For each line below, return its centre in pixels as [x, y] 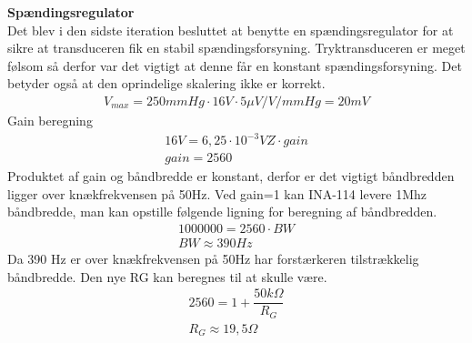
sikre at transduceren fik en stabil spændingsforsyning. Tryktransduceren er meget [236, 48]
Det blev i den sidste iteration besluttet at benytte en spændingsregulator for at [231, 30]
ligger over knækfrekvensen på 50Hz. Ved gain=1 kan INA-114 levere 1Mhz [217, 193]
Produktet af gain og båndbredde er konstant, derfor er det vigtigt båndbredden [231, 176]
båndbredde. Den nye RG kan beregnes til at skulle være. [167, 276]
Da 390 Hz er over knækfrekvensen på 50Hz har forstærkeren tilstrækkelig [213, 258]
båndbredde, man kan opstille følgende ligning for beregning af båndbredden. [222, 212]
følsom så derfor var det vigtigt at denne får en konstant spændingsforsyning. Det [235, 65]
